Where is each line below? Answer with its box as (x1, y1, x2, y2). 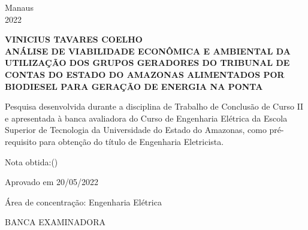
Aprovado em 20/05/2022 (5, 175, 98, 188)
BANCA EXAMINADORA (5, 216, 105, 228)
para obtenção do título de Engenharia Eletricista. (39, 135, 224, 147)
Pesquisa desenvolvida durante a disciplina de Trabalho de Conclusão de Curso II (5, 100, 304, 113)
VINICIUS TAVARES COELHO (5, 33, 143, 46)
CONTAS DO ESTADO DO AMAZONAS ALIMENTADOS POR (5, 68, 285, 80)
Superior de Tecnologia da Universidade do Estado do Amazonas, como (5, 123, 267, 136)
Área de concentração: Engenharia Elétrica (5, 195, 162, 208)
